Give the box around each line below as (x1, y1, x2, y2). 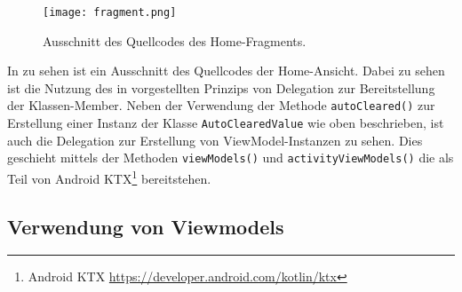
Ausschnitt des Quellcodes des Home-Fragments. (43, 31, 307, 50)
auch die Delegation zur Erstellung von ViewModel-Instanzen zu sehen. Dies (7, 130, 423, 149)
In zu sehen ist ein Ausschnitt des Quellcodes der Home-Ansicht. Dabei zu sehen (7, 61, 445, 80)
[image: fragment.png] (43, 6, 177, 19)
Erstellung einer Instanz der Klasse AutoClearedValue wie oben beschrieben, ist (7, 114, 444, 132)
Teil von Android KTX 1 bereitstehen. (7, 167, 211, 187)
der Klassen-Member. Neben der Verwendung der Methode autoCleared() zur (7, 96, 435, 114)
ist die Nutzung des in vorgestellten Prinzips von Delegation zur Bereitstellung (7, 78, 435, 97)
